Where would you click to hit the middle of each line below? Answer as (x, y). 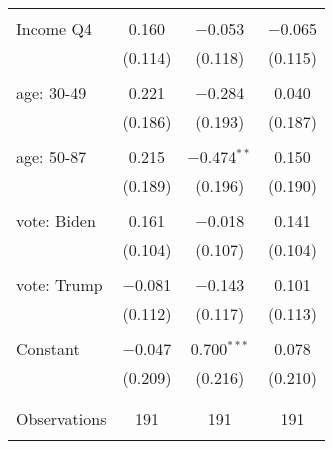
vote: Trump (59, 284)
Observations (61, 418)
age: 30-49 (51, 92)
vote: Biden (56, 220)
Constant (48, 348)
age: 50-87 (51, 156)
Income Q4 (54, 28)
